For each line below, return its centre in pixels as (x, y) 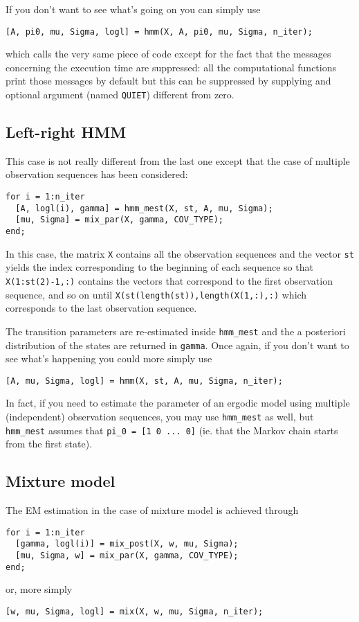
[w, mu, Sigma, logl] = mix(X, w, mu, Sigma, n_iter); (135, 611)
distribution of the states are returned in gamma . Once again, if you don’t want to (177, 345)
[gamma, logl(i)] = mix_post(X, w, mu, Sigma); (127, 544)
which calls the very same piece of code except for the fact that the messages (168, 54)
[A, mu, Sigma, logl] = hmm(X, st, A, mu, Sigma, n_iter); (144, 381)
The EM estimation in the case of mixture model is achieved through (152, 510)
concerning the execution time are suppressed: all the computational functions (171, 67)
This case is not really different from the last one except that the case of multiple (178, 160)
